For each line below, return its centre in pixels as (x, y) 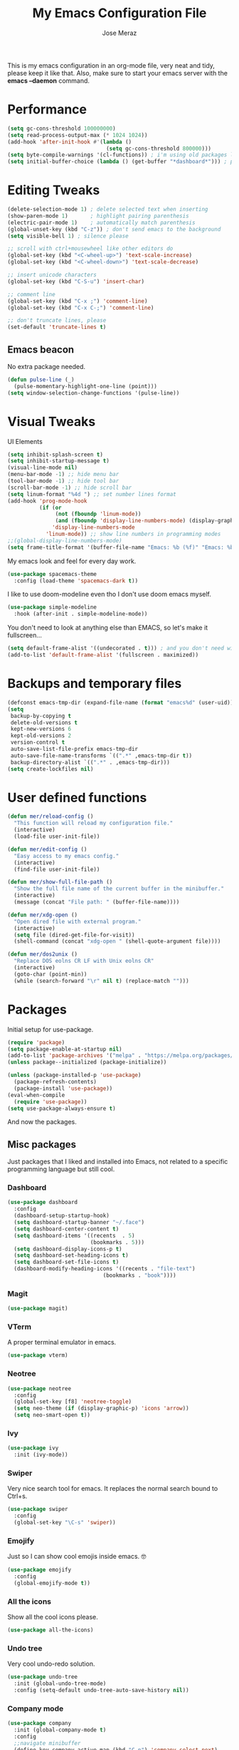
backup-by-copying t (41, 716)
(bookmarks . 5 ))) (117, 1242)
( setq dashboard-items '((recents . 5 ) (74, 1235)
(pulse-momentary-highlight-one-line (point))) (86, 386)
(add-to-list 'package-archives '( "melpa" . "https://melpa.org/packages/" (122, 1056)
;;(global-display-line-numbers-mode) (65, 540)
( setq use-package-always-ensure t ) (62, 1108)
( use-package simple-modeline (52, 607)
